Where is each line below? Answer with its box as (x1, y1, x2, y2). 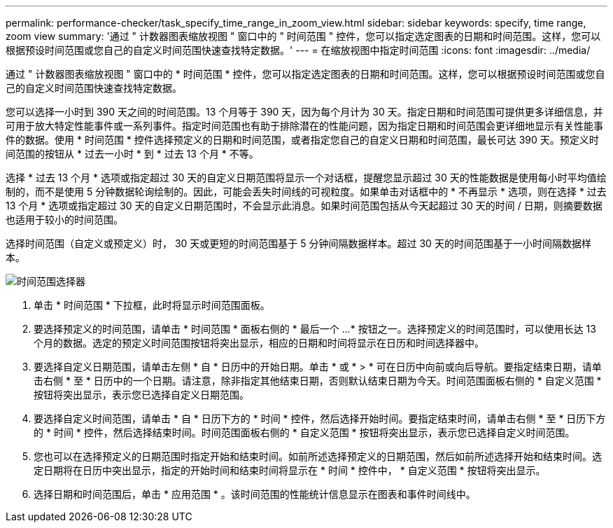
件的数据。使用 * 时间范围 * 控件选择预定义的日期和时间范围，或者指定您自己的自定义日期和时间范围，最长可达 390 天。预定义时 (6, 134, 599, 146)
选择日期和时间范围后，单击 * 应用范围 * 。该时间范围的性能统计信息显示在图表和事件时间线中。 (34, 488, 476, 500)
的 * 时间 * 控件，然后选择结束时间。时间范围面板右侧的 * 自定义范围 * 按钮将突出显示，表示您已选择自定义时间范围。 (34, 426, 575, 438)
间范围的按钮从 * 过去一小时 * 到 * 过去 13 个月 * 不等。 (6, 148, 259, 160)
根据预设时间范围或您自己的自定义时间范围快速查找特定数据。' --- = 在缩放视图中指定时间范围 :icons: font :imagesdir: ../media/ (6, 44, 591, 56)
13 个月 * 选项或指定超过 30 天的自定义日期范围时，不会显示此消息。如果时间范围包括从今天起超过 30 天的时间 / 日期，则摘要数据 (6, 200, 603, 211)
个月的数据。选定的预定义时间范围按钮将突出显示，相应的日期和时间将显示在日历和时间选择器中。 (34, 337, 484, 349)
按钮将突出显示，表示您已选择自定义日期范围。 (34, 389, 249, 401)
